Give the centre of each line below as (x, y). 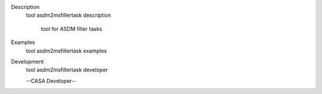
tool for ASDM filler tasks (72, 29)
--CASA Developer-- (51, 81)
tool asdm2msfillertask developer (67, 70)
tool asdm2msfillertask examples (66, 51)
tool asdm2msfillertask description (69, 15)
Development (27, 61)
